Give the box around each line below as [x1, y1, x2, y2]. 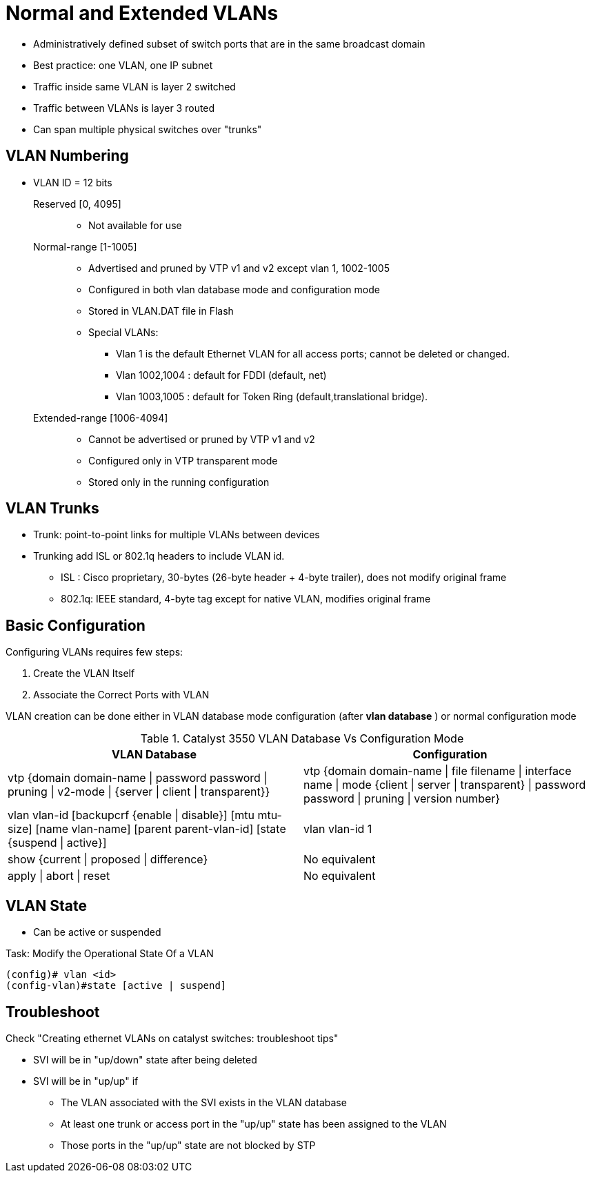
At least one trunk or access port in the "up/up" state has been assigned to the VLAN [61, 1117, 447, 1130]
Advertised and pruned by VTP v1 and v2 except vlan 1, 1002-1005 [88, 262, 390, 274]
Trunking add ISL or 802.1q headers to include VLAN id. [33, 550, 285, 562]
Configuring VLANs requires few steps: [6, 646, 183, 658]
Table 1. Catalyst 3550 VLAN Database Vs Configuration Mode [140, 732, 464, 746]
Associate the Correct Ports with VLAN [33, 689, 210, 701]
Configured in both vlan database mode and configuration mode [88, 283, 380, 295]
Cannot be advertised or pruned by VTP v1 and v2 [88, 433, 315, 445]
